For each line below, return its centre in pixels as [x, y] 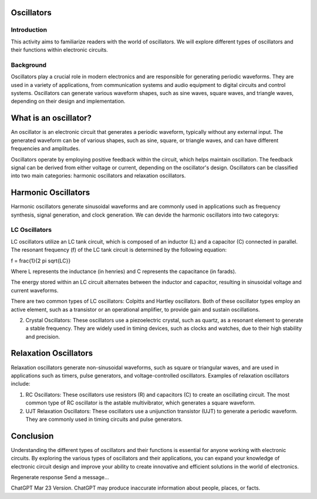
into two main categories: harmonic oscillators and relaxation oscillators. [98, 176]
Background [29, 65]
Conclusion [32, 436]
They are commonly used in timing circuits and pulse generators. [104, 419]
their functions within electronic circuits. [59, 50]
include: [21, 384]
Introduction [29, 30]
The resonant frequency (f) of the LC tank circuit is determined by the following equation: [119, 250]
